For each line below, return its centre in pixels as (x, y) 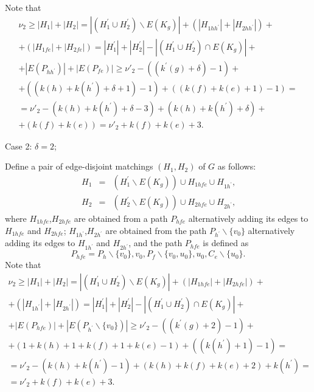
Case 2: (19, 146)
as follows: (237, 166)
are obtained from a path (121, 218)
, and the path (155, 243)
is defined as (226, 243)
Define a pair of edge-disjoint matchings (79, 166)
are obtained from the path (156, 230)
